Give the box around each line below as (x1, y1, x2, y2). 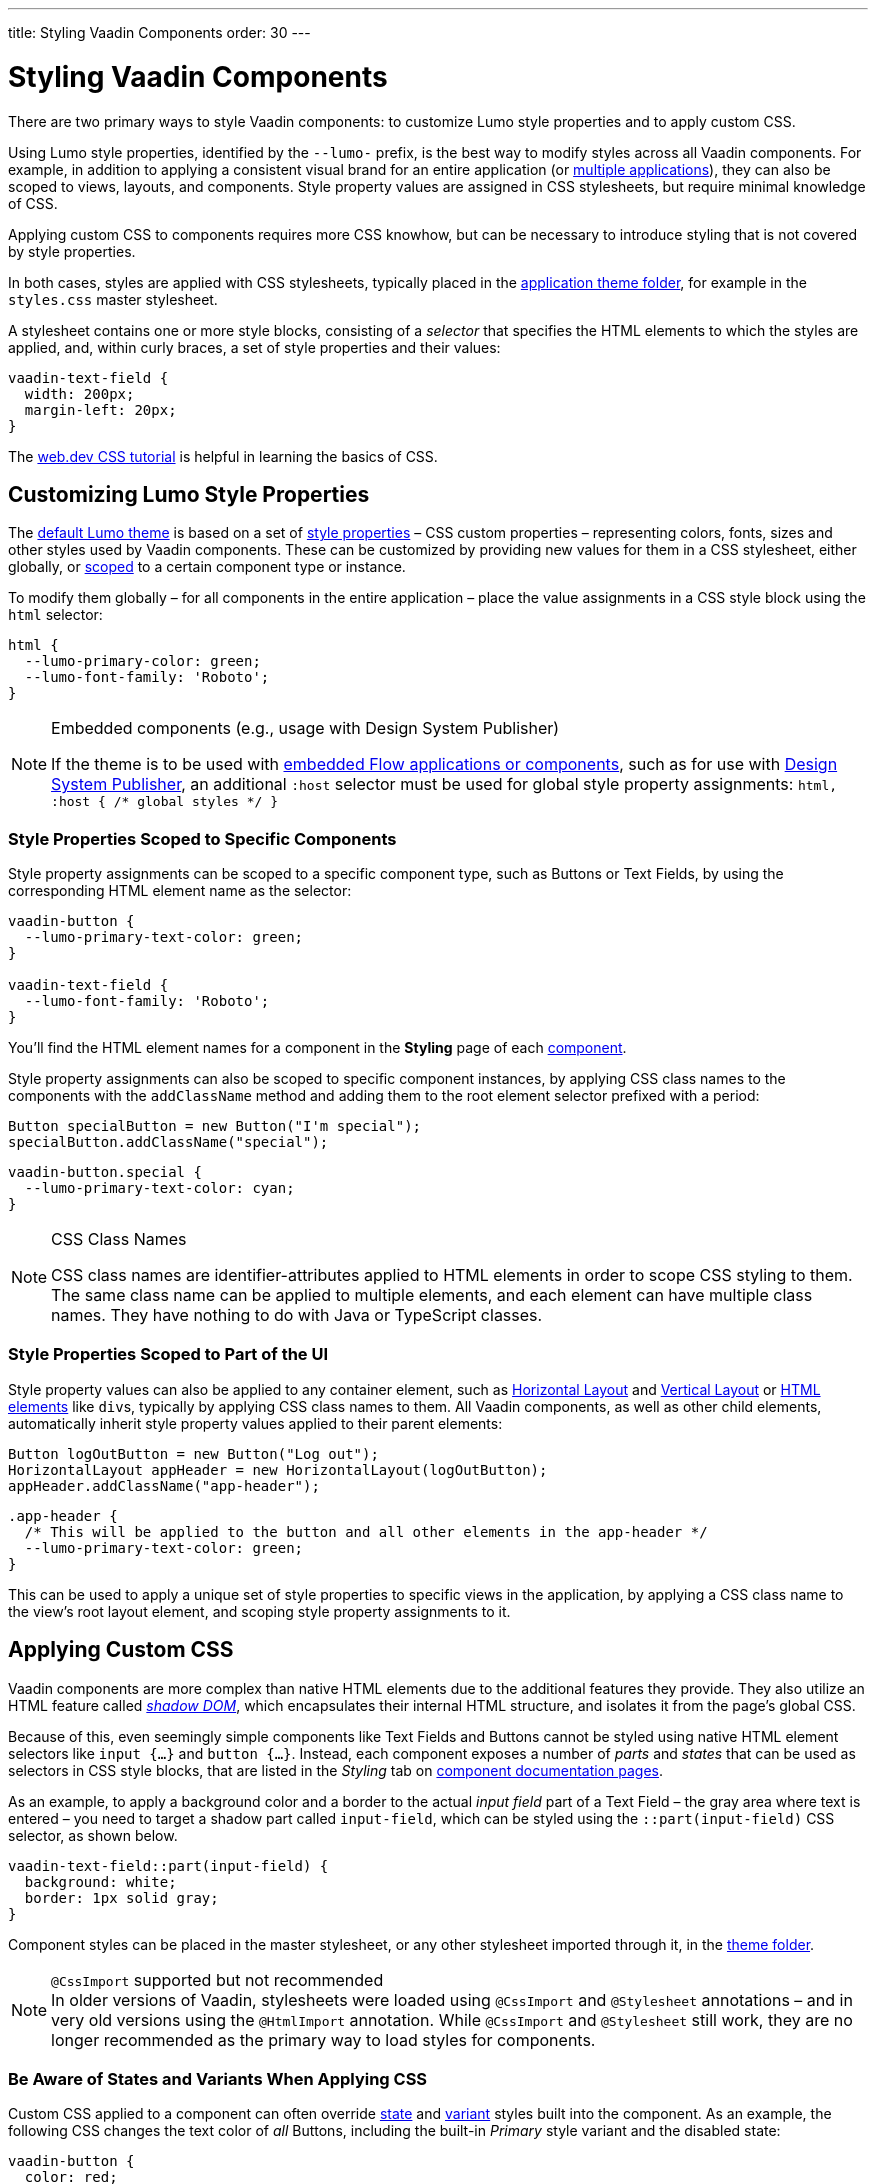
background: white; (24, 1873, 177, 1890)
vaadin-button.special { (8, 1164, 202, 1181)
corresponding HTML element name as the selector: (8, 882, 352, 900)
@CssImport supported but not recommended (51, 1969, 384, 1990)
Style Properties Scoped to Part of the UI (8, 1344, 329, 1365)
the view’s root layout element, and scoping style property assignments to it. (8, 1602, 511, 1620)
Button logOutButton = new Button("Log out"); (8, 1445, 379, 1462)
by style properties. (8, 242, 136, 260)
